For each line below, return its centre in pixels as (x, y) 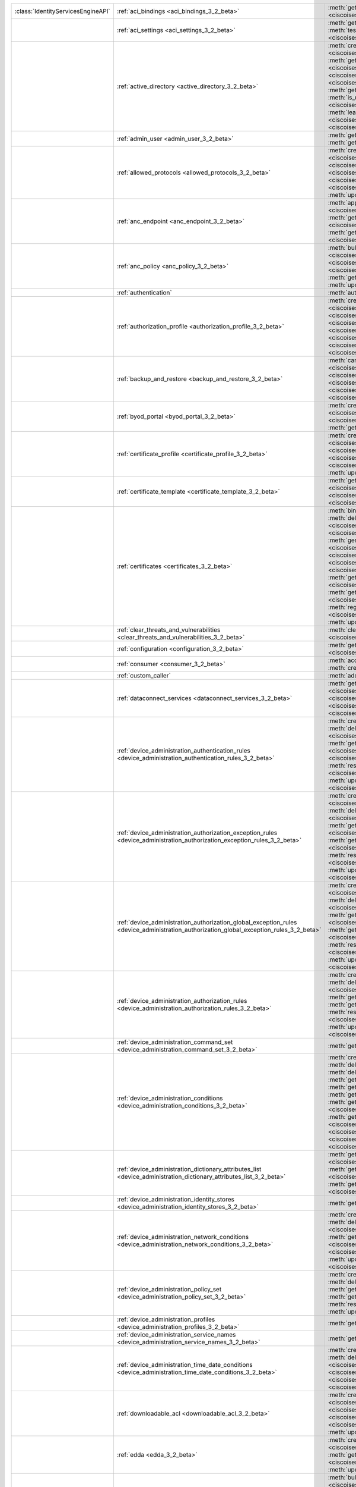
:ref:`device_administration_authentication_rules (183, 751)
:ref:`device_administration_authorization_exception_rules (197, 833)
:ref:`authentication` (144, 293)
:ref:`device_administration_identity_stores (175, 1199)
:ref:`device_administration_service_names (176, 1334)
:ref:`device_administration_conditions (170, 1098)
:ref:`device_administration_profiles (166, 1319)
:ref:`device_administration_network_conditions (183, 1237)
